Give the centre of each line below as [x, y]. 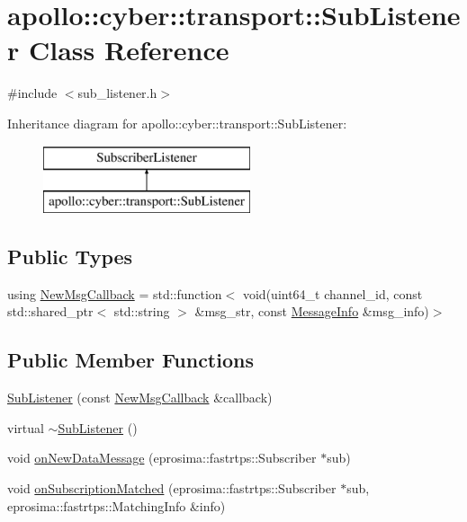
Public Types [70, 257]
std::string [142, 311]
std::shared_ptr [50, 311]
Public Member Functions [130, 360]
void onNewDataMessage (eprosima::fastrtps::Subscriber [162, 458]
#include [32, 93]
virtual [26, 427]
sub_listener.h [117, 93]
